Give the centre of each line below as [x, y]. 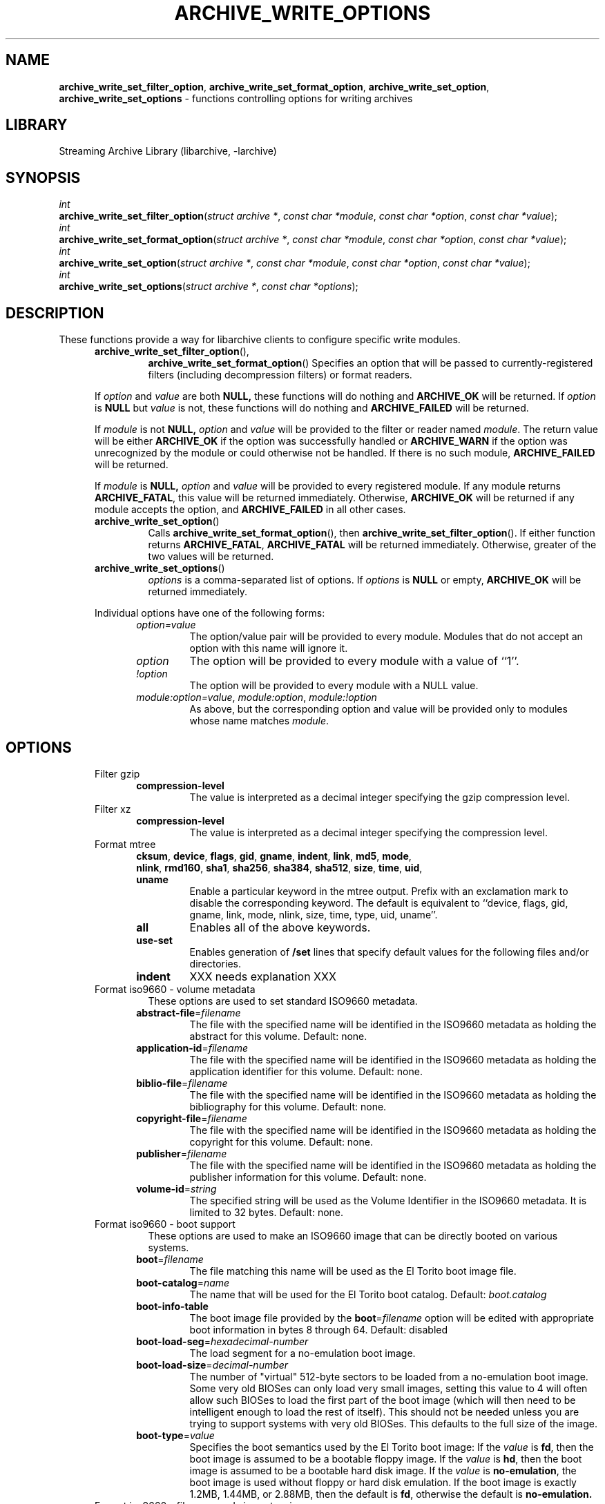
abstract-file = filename [189, 1012]
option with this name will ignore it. [269, 648]
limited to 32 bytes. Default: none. [267, 1212]
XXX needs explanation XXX [263, 976]
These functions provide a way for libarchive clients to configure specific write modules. [260, 340]
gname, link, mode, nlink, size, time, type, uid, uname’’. [314, 914]
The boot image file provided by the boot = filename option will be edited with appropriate [392, 1318]
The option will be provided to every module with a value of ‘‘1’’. [354, 661]
